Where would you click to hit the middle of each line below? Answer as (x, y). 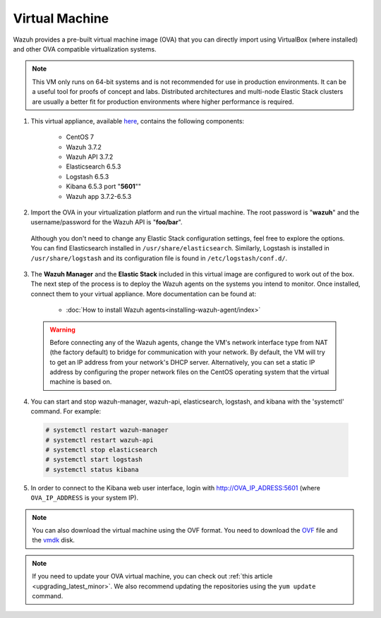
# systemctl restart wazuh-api (100, 440)
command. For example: (66, 411)
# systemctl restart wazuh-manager (107, 430)
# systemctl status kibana (92, 469)
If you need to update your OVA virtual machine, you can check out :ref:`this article (152, 576)
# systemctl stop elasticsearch (102, 450)
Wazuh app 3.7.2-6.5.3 (99, 196)
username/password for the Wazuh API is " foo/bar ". (107, 222)
